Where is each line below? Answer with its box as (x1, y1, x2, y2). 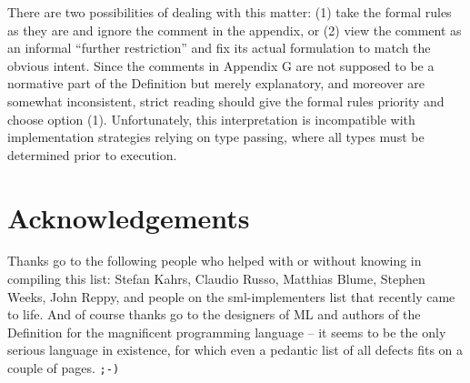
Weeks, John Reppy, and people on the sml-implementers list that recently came (7, 287, 455, 306)
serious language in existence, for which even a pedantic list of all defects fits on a (7, 340, 464, 359)
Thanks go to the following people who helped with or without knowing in (7, 251, 422, 270)
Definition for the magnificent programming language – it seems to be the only (7, 322, 446, 341)
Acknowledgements (7, 198, 250, 236)
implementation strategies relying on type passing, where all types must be (7, 127, 425, 146)
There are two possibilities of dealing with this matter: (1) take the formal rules (7, 3, 452, 21)
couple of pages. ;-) (7, 358, 120, 378)
